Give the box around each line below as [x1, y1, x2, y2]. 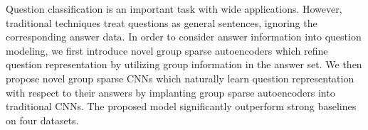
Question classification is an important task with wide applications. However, [6, 1, 342, 16]
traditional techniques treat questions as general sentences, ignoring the [6, 15, 317, 30]
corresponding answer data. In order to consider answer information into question [6, 29, 362, 44]
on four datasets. [6, 112, 79, 127]
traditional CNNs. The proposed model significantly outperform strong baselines [6, 99, 357, 114]
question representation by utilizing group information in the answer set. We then [6, 57, 362, 72]
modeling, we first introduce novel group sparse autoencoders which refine [6, 43, 328, 58]
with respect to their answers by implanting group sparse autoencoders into [6, 85, 335, 99]
